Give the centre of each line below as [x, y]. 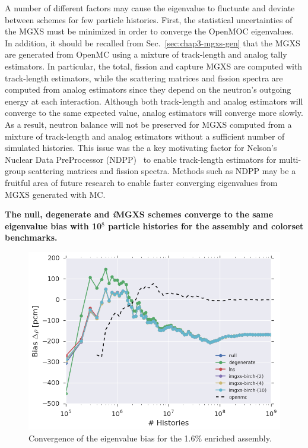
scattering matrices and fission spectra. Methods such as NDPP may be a [162, 171]
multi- [290, 159]
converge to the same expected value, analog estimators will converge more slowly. [154, 113]
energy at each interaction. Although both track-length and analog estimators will [154, 101]
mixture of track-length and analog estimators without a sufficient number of [145, 136]
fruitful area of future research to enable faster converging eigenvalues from [141, 182]
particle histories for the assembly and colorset [206, 225]
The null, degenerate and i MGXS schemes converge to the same [139, 214]
